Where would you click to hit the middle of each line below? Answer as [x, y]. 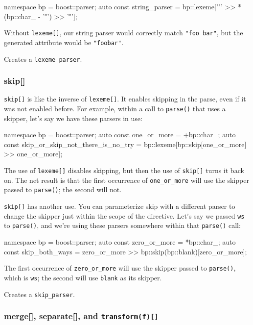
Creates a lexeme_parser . [43, 59]
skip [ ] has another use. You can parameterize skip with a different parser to [120, 206]
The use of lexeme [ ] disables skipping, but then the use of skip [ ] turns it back [124, 170]
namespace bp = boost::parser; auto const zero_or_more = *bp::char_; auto [120, 242]
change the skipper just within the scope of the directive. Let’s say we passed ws [124, 215]
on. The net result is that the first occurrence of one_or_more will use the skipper [126, 180]
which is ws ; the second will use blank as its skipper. [83, 277]
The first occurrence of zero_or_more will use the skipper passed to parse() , [120, 268]
